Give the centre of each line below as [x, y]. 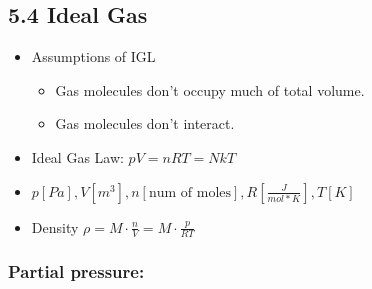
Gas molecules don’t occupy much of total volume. [210, 89]
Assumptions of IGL [93, 56]
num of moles [190, 192]
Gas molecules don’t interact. [145, 123]
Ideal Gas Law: [77, 156]
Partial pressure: [76, 271]
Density [55, 226]
